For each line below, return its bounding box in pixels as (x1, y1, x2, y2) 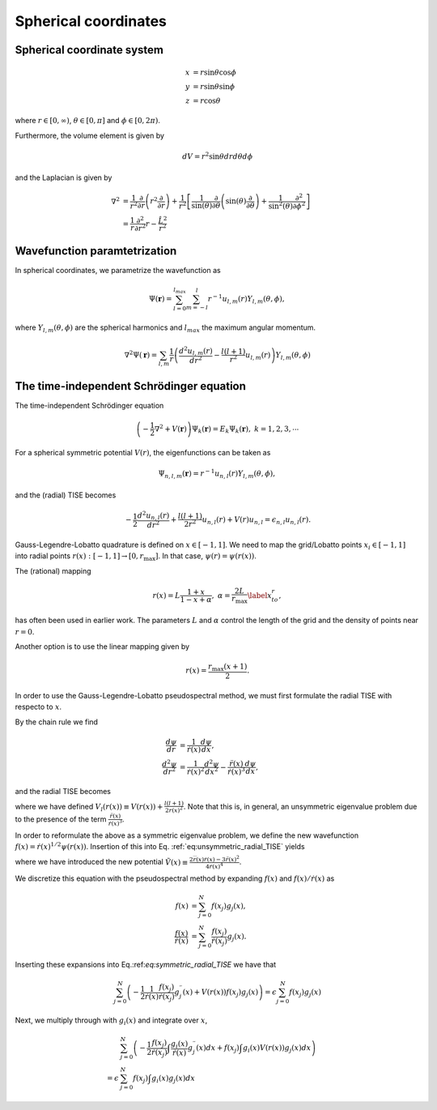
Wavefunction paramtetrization (15, 244, 177, 258)
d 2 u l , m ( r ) (178, 344, 214, 357)
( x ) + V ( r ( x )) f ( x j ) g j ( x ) (182, 988, 259, 998)
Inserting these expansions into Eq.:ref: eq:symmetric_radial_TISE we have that (15, 960, 277, 970)
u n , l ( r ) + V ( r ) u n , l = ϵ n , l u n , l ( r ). (202, 515, 312, 526)
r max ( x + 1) (207, 662, 248, 673)
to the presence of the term (15, 814, 107, 824)
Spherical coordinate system (15, 43, 163, 57)
